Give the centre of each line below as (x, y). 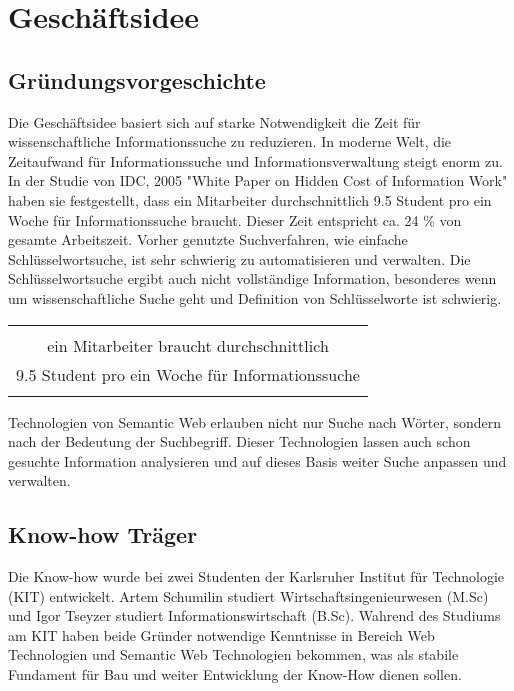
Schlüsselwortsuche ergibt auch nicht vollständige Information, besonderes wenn (252, 278)
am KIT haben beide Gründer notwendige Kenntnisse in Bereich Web (221, 634)
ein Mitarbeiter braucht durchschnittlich (188, 345)
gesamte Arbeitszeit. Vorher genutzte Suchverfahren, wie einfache (208, 239)
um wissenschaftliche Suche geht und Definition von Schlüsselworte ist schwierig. (255, 297)
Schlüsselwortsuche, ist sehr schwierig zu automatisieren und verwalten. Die (239, 258)
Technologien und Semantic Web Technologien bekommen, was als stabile (233, 654)
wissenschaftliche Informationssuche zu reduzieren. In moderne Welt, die (230, 141)
